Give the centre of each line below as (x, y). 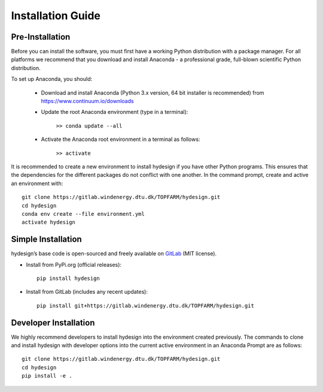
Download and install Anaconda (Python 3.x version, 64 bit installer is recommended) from (153, 92)
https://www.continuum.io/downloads (87, 101)
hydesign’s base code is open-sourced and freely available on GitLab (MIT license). (114, 254)
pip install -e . (47, 376)
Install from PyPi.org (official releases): (74, 264)
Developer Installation (53, 323)
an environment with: (37, 183)
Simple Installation (46, 239)
